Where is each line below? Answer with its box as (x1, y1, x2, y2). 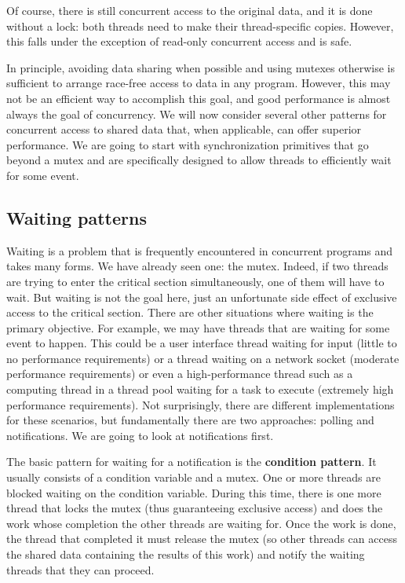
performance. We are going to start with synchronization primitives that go (6, 136, 369, 152)
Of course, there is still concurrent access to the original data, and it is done (6, 2, 373, 18)
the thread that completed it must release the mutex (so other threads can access (6, 530, 397, 547)
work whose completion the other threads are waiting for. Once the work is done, (6, 515, 396, 531)
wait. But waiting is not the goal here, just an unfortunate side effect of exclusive (6, 288, 397, 305)
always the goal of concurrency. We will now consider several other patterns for (6, 105, 387, 122)
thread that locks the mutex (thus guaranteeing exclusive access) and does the (6, 500, 383, 516)
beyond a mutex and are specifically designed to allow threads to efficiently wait (6, 152, 392, 168)
